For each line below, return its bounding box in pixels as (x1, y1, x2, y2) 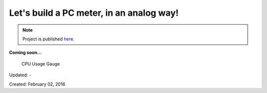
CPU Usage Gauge (21, 61, 60, 66)
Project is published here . (22, 36, 75, 42)
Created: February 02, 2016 (9, 81, 65, 87)
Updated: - (9, 72, 32, 78)
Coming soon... (9, 50, 42, 56)
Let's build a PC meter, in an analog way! (9, 7, 179, 18)
